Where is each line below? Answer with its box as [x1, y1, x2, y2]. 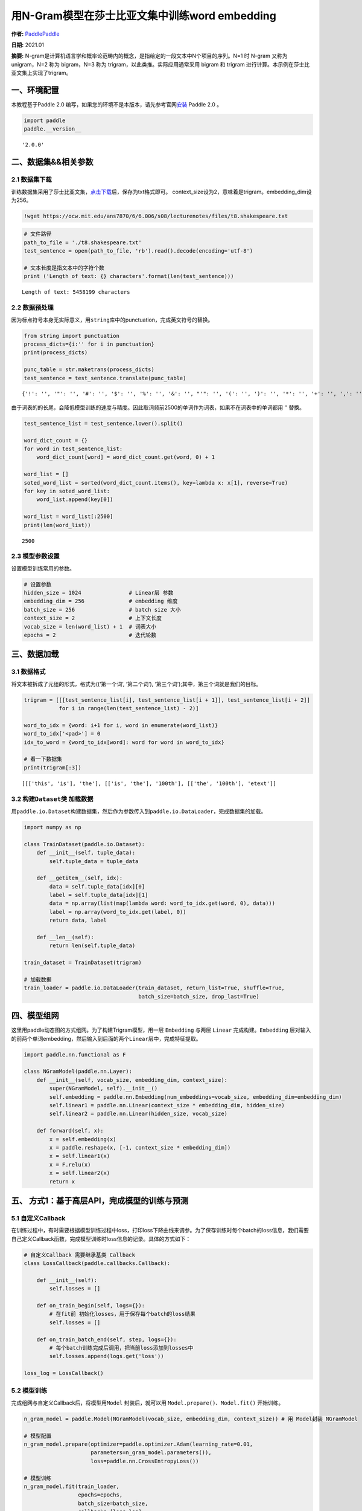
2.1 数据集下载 [11, 175, 52, 184]
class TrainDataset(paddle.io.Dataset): [24, 841, 145, 847]
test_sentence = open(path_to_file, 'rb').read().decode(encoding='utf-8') [24, 248, 253, 254]
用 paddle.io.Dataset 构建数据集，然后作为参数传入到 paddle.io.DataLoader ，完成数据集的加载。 [11, 807, 267, 815]
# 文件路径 [24, 230, 52, 238]
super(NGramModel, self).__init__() [49, 1085, 158, 1092]
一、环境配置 [11, 85, 59, 95]
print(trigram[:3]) [24, 764, 81, 771]
